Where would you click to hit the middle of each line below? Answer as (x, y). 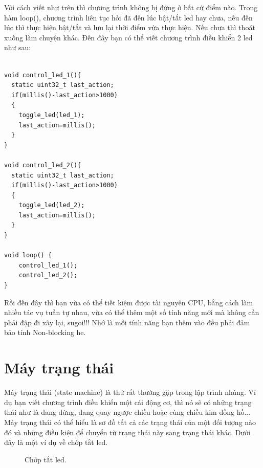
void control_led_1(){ (43, 75)
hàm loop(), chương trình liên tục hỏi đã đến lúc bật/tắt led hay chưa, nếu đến (128, 17)
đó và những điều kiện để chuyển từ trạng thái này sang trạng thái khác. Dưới (127, 432)
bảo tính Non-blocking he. (45, 332)
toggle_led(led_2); (52, 205)
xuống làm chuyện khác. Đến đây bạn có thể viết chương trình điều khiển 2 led (128, 37)
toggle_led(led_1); (52, 115)
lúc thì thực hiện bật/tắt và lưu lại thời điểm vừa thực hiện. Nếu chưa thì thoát (130, 27)
